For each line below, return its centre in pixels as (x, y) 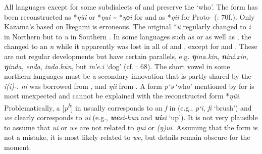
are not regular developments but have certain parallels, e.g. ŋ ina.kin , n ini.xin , (126, 56)
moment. (18, 147)
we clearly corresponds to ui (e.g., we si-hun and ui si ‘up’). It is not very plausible (131, 117)
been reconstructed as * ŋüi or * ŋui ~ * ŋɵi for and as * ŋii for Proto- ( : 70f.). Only (129, 16)
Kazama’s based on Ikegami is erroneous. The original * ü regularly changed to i (127, 27)
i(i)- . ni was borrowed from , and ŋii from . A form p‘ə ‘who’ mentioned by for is (129, 86)
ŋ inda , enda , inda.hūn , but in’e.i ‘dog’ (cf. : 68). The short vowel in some (117, 66)
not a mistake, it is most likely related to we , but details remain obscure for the (127, 137)
